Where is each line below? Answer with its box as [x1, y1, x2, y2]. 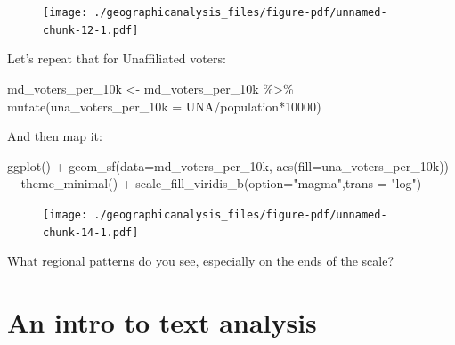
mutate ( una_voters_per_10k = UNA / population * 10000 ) [7, 96, 321, 115]
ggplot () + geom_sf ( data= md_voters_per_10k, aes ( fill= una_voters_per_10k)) [7, 156, 450, 175]
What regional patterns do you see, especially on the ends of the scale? [7, 251, 394, 270]
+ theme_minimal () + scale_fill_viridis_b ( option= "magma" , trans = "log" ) [7, 174, 422, 193]
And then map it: [7, 127, 102, 145]
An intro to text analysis [7, 303, 317, 340]
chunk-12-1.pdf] [43, 23, 139, 37]
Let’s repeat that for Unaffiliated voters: [7, 49, 226, 68]
